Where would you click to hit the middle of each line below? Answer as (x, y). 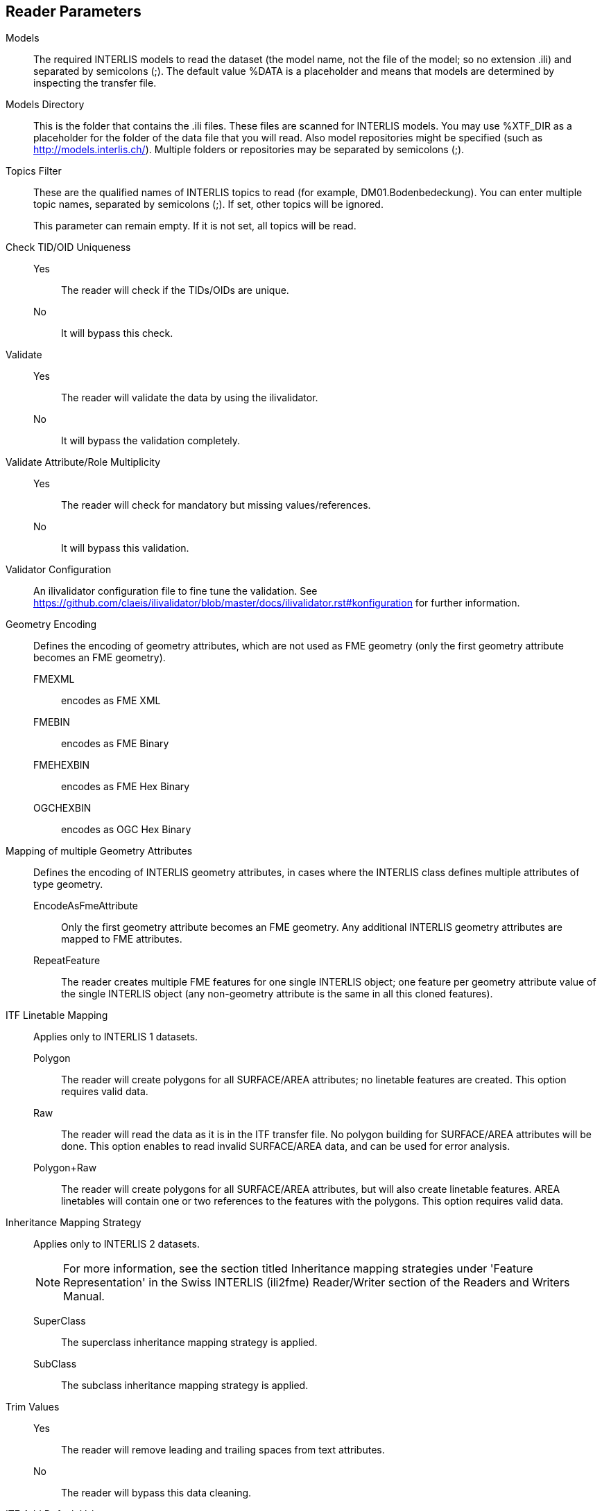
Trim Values (33, 1407)
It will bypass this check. (117, 333)
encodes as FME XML (111, 701)
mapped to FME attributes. (122, 939)
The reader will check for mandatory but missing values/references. (216, 505)
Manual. (84, 1296)
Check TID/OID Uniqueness (68, 247)
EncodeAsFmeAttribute (86, 906)
